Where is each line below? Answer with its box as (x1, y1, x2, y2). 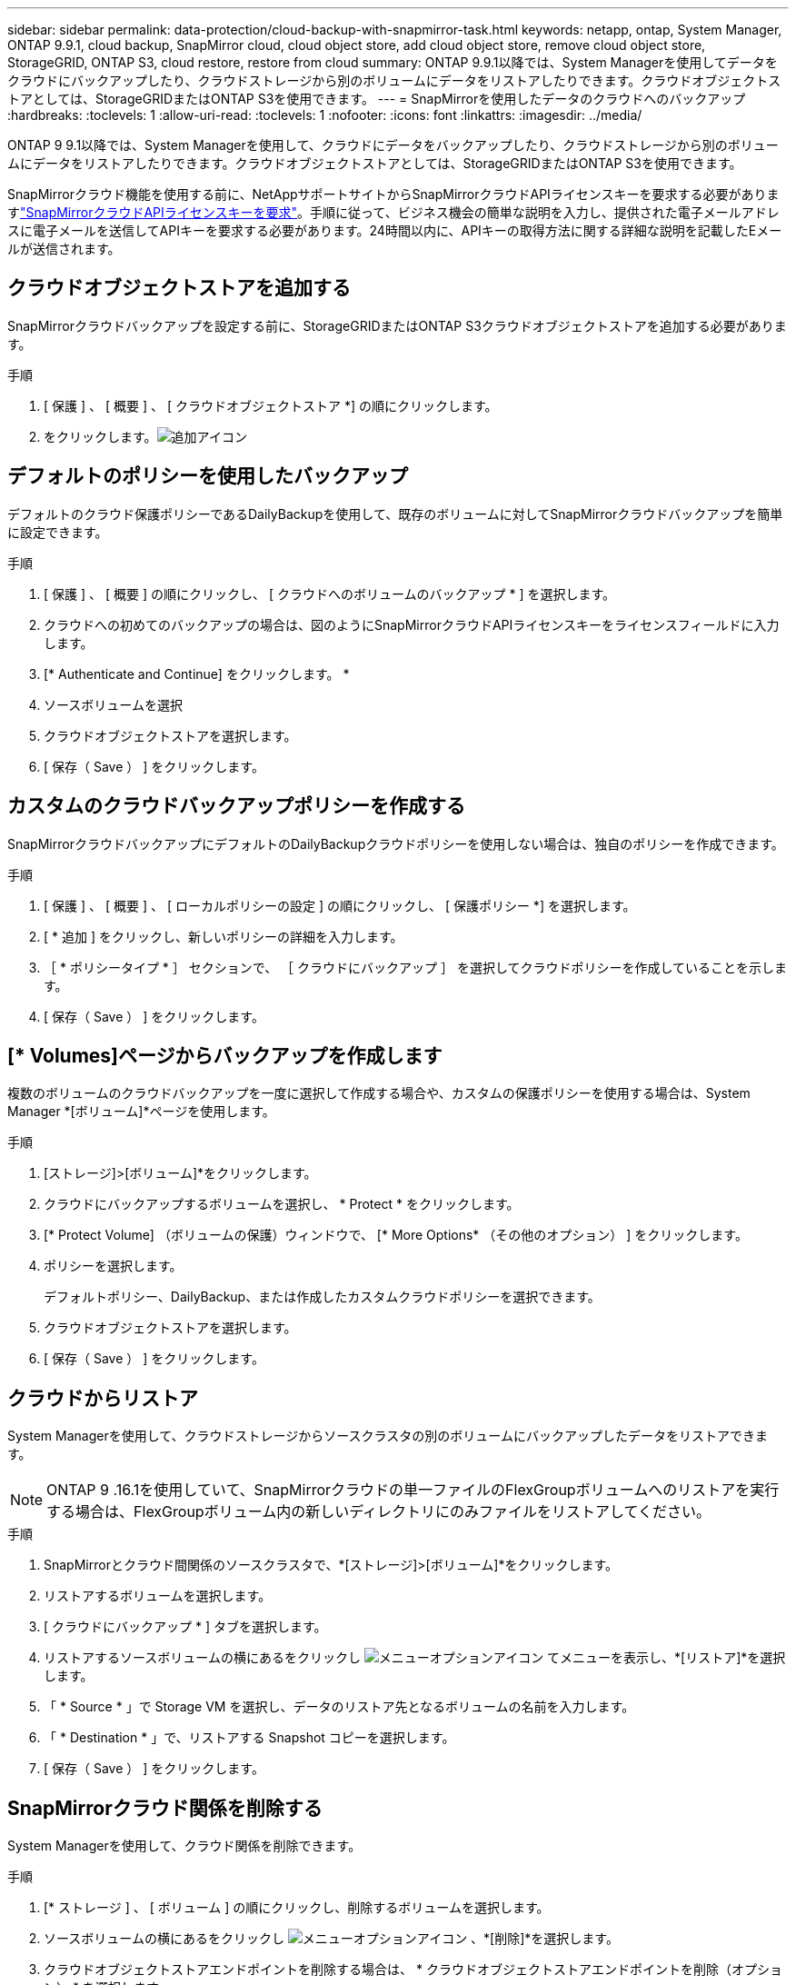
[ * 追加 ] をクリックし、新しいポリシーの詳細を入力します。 (44, 928, 403, 944)
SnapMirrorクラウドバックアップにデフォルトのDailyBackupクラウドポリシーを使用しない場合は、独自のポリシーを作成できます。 (7, 835, 784, 852)
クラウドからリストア (7, 1386, 198, 1410)
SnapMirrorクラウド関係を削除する (7, 1796, 323, 1820)
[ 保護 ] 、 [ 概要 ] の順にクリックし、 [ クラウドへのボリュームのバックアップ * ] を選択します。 (44, 585, 616, 602)
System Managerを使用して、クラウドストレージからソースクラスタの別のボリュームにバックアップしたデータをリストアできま (7, 1428, 768, 1444)
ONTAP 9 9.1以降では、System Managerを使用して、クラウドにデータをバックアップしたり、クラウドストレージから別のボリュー (7, 137, 779, 153)
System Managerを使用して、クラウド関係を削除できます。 (7, 1838, 362, 1854)
